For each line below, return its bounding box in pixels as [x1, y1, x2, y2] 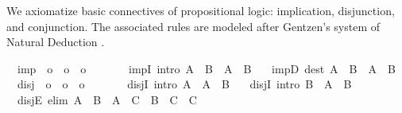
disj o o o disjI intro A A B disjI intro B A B [17, 76, 352, 92]
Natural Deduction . [6, 33, 105, 50]
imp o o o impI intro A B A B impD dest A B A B [17, 60, 396, 76]
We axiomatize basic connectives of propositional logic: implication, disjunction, [6, 2, 395, 18]
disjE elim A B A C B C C [17, 91, 197, 107]
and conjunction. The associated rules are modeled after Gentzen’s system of [6, 18, 381, 34]
